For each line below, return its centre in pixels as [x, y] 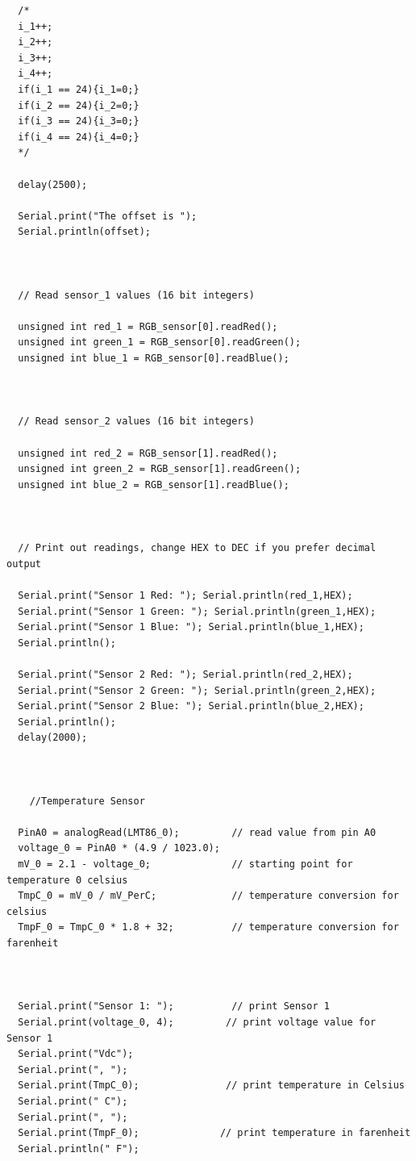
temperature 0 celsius [67, 880]
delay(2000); [53, 738]
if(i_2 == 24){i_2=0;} [79, 105]
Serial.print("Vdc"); [76, 1054]
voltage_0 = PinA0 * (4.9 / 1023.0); [119, 848]
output [24, 564]
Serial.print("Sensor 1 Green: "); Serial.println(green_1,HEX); [197, 611]
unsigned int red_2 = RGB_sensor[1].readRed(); [148, 453]
